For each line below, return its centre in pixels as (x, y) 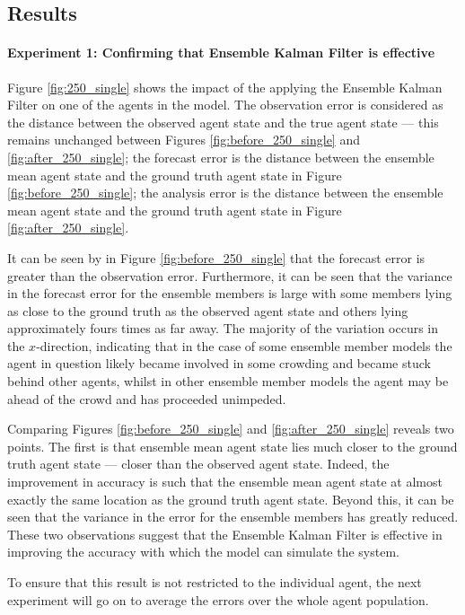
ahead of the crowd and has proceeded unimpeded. (147, 398)
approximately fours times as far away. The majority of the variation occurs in (223, 328)
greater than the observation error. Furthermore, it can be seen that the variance (230, 275)
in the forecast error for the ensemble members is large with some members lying (230, 293)
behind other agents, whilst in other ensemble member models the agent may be (228, 381)
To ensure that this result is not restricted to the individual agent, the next (215, 582)
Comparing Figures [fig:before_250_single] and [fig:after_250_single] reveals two (231, 429)
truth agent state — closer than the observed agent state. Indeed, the (198, 464)
